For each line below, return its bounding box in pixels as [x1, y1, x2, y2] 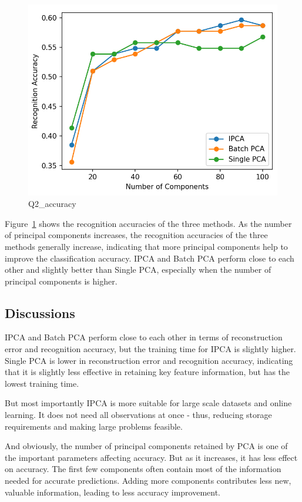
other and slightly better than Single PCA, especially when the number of [5, 263, 271, 276]
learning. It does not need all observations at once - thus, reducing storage [5, 409, 272, 421]
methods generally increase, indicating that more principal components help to [5, 240, 288, 252]
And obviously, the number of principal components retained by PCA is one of [5, 440, 288, 452]
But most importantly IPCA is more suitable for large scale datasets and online [5, 397, 292, 409]
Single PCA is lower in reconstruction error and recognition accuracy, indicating [5, 354, 293, 366]
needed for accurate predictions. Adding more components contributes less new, [5, 474, 291, 487]
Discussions [5, 303, 75, 322]
